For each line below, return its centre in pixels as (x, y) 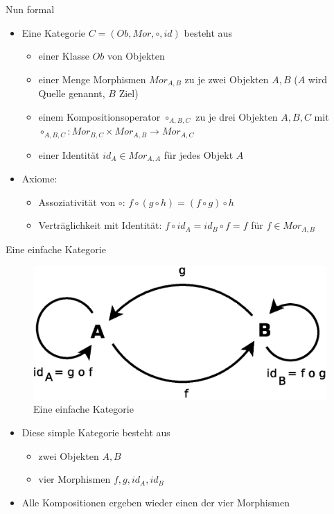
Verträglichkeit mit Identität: (100, 225)
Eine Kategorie (54, 32)
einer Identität (69, 154)
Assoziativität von (77, 202)
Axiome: (39, 179)
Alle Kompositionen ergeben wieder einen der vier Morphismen (156, 502)
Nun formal (30, 9)
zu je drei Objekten (237, 116)
